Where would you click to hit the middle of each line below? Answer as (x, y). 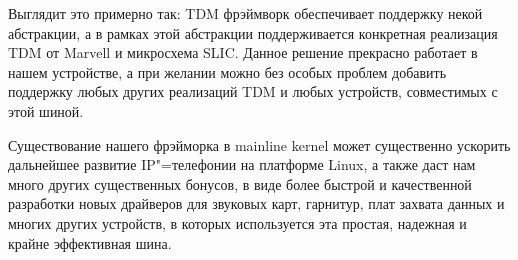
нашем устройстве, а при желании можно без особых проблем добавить (227, 71)
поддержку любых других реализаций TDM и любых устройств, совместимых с (253, 91)
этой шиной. (46, 110)
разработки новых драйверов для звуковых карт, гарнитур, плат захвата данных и (256, 203)
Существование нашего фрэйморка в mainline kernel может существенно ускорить (259, 144)
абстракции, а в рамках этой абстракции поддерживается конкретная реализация (253, 32)
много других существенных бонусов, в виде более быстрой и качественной (240, 183)
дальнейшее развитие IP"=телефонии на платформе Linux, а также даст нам (242, 164)
